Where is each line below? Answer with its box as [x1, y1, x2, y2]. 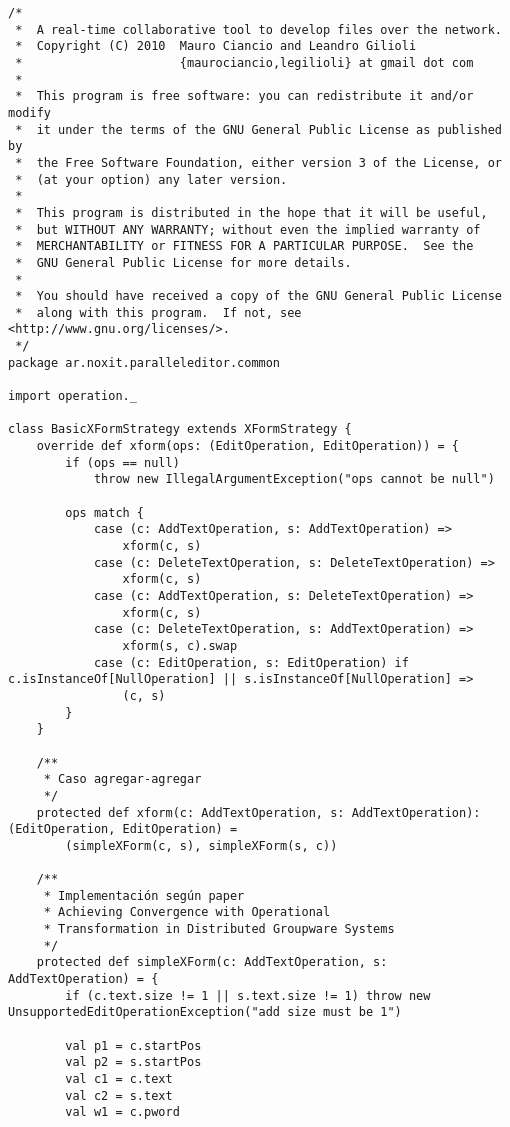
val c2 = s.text [65, 1088, 173, 1103]
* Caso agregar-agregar [43, 772, 202, 787]
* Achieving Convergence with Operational [43, 905, 331, 920]
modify [8, 105, 51, 120]
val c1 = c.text [65, 1072, 173, 1086]
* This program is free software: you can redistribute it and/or [15, 89, 474, 104]
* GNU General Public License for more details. [15, 255, 352, 270]
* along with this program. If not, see [15, 305, 302, 320]
